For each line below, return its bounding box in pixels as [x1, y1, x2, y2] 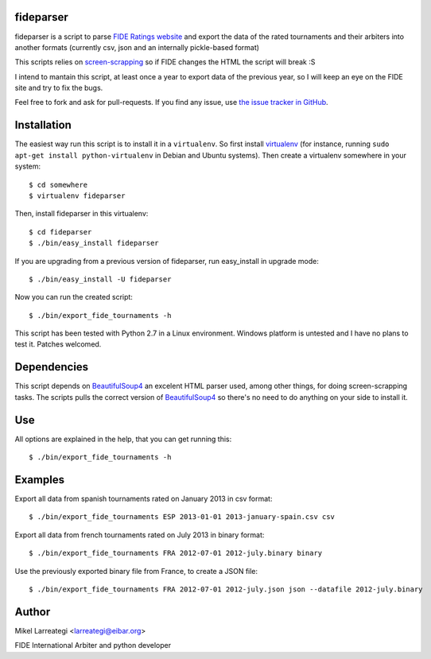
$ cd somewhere [29, 180, 88, 189]
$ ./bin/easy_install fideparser [29, 238, 159, 248]
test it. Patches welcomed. [14, 339, 102, 349]
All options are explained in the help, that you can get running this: [14, 434, 232, 444]
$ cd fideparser [29, 227, 92, 236]
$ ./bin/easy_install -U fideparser [29, 274, 172, 284]
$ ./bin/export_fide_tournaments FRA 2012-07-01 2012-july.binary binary [29, 549, 323, 558]
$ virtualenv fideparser [29, 191, 126, 200]
